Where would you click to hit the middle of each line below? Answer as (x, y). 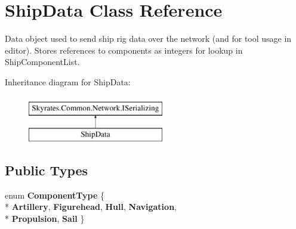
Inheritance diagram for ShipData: (68, 81)
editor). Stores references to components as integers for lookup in (124, 50)
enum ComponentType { (55, 195)
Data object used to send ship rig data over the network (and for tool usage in (148, 38)
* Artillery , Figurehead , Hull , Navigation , (91, 207)
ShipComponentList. (42, 62)
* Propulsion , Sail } (45, 219)
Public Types (47, 170)
